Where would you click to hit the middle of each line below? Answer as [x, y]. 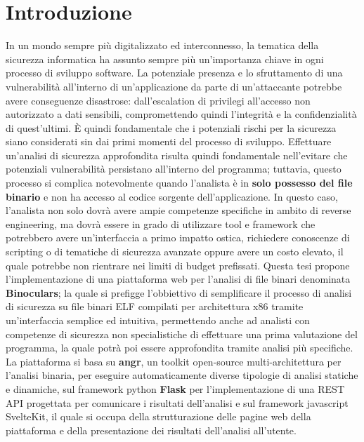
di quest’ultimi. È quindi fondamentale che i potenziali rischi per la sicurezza [171, 127]
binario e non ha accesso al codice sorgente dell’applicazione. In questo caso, [172, 196]
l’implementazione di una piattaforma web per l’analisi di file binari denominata [178, 279]
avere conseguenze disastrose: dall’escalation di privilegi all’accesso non [158, 100]
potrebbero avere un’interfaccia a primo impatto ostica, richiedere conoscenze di [178, 237]
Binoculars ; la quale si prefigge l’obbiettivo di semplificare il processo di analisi [179, 292]
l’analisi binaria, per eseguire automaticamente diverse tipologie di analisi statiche [182, 375]
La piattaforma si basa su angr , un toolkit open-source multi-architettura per [174, 361]
